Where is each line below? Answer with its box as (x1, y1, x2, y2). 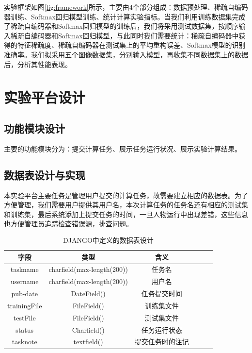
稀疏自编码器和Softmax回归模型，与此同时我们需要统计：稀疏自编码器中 (10, 30, 239, 40)
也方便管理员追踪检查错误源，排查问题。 (4, 219, 133, 229)
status (16, 324, 34, 335)
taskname (10, 264, 39, 274)
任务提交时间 (141, 288, 182, 299)
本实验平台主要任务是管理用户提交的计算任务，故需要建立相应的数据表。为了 (4, 190, 248, 200)
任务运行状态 (141, 324, 182, 335)
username (10, 276, 39, 286)
